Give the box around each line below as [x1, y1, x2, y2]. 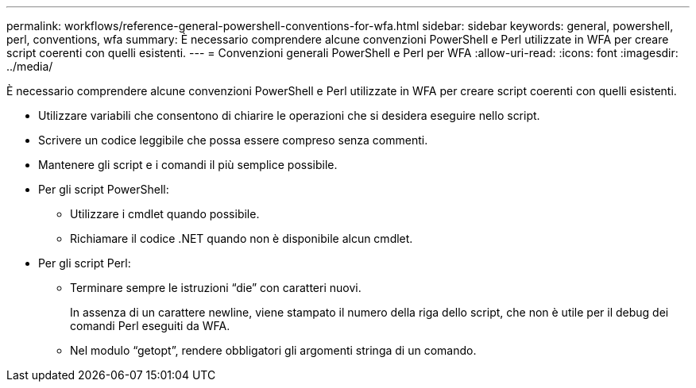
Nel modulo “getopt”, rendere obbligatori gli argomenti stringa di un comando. [70, 344, 477, 357]
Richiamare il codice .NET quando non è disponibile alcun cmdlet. [70, 232, 413, 245]
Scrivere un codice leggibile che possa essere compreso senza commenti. [38, 133, 428, 147]
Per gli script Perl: [38, 256, 131, 270]
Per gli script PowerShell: [38, 182, 169, 196]
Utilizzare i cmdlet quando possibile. [70, 207, 260, 221]
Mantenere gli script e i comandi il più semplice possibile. [38, 158, 338, 171]
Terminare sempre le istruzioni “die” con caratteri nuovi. [70, 281, 362, 294]
